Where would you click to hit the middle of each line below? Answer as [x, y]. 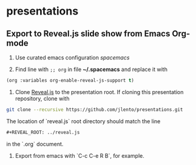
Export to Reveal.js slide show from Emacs [88, 34]
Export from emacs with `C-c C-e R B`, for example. [79, 155]
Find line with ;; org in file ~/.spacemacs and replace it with [91, 69]
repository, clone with [42, 98]
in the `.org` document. [35, 144]
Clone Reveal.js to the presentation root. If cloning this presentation [99, 92]
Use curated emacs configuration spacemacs [72, 58]
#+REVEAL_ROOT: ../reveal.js [43, 132]
